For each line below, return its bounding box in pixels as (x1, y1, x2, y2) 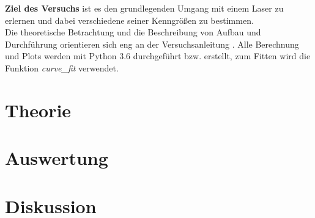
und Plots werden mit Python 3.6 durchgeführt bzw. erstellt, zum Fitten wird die (5, 49, 311, 62)
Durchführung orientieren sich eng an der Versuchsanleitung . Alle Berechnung (5, 37, 299, 50)
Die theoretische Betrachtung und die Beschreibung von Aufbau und (5, 26, 261, 38)
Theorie (5, 97, 72, 122)
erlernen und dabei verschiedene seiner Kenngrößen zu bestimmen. (5, 13, 254, 26)
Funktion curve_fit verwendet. (5, 61, 119, 74)
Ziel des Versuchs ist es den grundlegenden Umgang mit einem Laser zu (5, 2, 284, 14)
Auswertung (5, 145, 108, 170)
